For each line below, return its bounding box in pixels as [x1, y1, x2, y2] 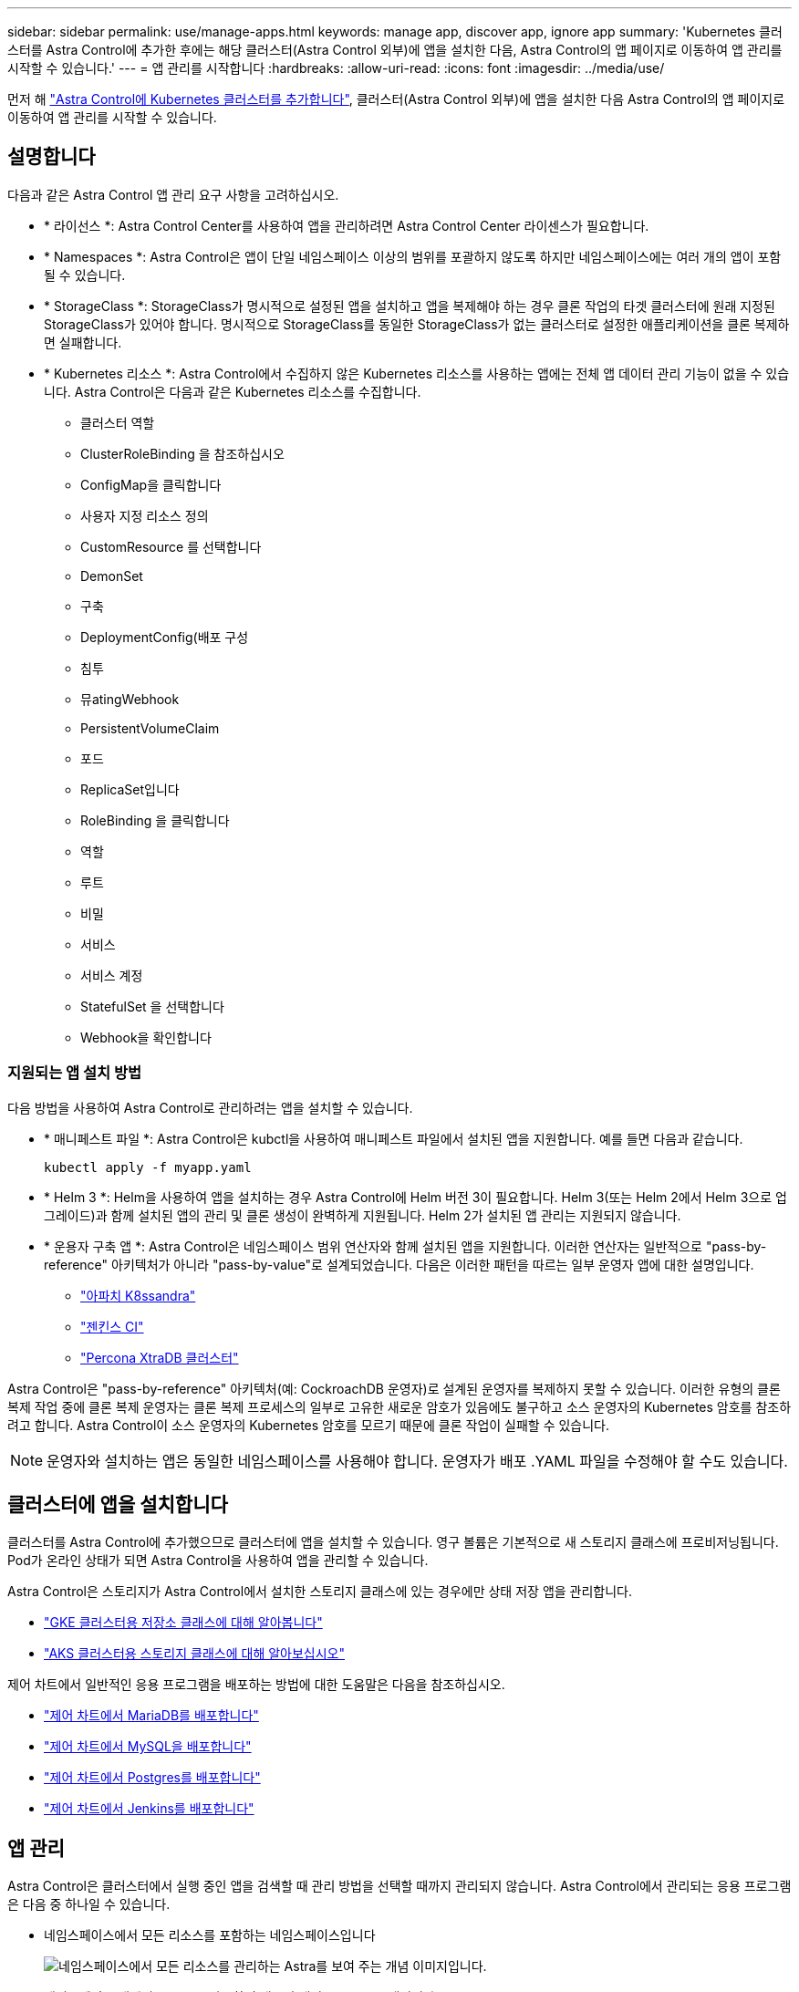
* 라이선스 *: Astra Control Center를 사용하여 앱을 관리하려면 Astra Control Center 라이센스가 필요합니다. [44, 217, 649, 233]
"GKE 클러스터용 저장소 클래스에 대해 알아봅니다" [44, 1614, 323, 1631]
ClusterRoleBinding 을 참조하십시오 [80, 445, 285, 462]
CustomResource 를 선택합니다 [80, 538, 262, 555]
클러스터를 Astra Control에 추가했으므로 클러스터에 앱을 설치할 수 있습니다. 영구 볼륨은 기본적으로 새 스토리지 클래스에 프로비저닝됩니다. [7, 1534, 779, 1551]
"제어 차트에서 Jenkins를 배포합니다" [44, 1800, 254, 1817]
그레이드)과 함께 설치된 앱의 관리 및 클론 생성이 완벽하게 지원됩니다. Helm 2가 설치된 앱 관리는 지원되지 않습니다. [44, 1207, 681, 1223]
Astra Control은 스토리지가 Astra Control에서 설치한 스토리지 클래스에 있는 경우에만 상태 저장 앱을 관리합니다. [7, 1583, 633, 1600]
